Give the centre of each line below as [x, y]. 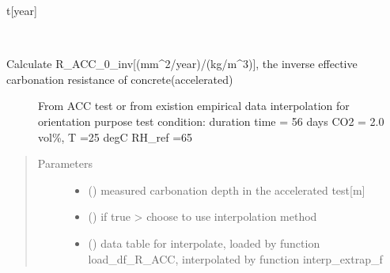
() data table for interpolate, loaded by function [204, 243]
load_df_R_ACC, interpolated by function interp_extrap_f [235, 258]
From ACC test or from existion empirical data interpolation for [194, 106]
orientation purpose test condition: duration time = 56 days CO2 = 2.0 [211, 121]
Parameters [65, 163]
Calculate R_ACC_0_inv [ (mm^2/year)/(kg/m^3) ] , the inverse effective [182, 64]
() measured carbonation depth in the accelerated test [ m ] [227, 190]
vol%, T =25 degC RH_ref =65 [115, 136]
